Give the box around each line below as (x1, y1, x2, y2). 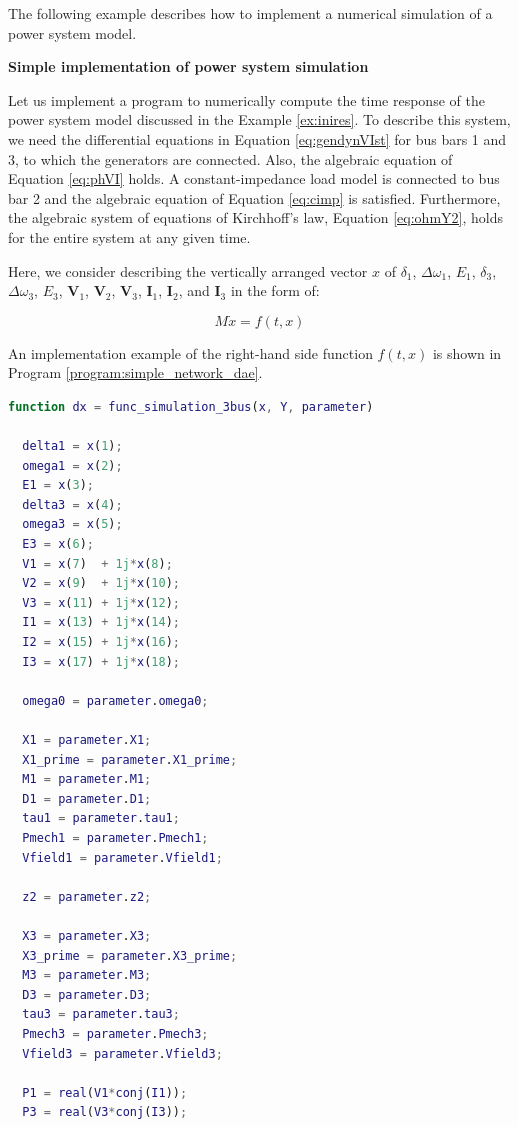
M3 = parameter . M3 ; (22, 968, 152, 983)
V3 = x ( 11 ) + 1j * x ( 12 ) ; (22, 595, 181, 610)
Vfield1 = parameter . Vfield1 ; (22, 850, 223, 865)
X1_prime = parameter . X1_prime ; (22, 752, 238, 767)
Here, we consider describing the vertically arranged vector (8, 260, 368, 281)
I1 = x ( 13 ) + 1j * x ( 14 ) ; (22, 615, 181, 630)
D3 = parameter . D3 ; (22, 987, 152, 1002)
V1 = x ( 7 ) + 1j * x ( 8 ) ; (22, 556, 173, 571)
